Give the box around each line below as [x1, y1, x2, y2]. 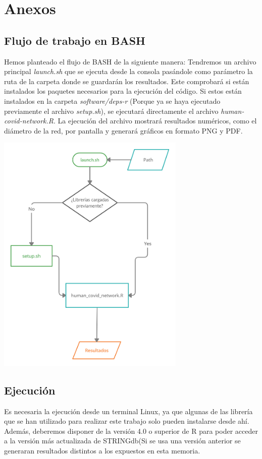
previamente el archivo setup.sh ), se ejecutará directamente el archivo [4, 105, 219, 116]
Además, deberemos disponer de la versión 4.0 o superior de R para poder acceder [4, 425, 258, 436]
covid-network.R [4, 115, 54, 126]
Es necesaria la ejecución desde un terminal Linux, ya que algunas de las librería [4, 406, 253, 416]
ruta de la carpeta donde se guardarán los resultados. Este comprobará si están [4, 76, 249, 86]
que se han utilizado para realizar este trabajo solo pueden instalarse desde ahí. [4, 416, 249, 426]
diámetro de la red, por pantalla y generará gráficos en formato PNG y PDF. [4, 125, 243, 136]
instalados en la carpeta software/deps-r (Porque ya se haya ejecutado [4, 95, 221, 106]
